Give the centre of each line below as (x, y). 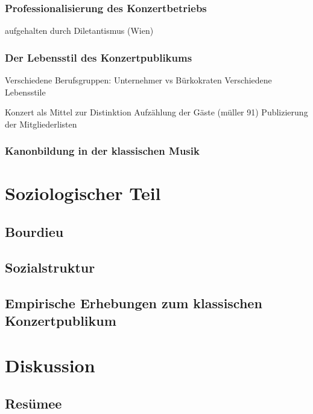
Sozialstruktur (50, 267)
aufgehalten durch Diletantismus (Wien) (79, 31)
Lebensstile (25, 92)
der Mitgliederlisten (41, 124)
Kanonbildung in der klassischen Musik (102, 151)
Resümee (33, 403)
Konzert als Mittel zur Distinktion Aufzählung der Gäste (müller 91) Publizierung (156, 112)
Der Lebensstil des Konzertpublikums (99, 57)
